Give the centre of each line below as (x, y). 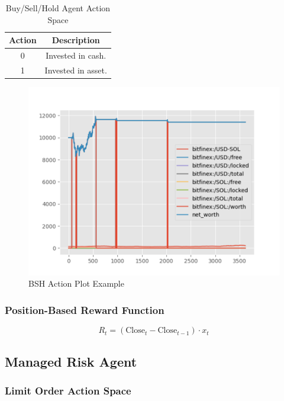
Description (76, 40)
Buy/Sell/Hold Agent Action (58, 8)
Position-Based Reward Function (85, 309)
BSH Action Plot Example (76, 283)
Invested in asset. (76, 70)
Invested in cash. (76, 55)
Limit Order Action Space (68, 390)
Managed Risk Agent (71, 361)
